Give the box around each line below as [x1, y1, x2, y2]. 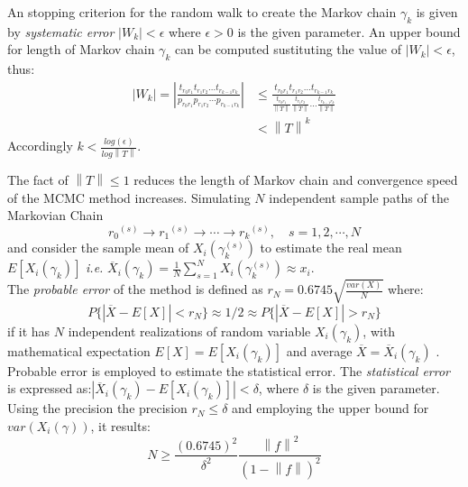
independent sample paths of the [269, 188, 449, 207]
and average [286, 341, 353, 360]
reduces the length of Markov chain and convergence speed [133, 170, 458, 189]
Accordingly [7, 136, 73, 155]
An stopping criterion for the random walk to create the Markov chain [7, 3, 397, 21]
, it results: [90, 417, 151, 436]
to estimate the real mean [260, 238, 402, 257]
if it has [7, 321, 50, 340]
